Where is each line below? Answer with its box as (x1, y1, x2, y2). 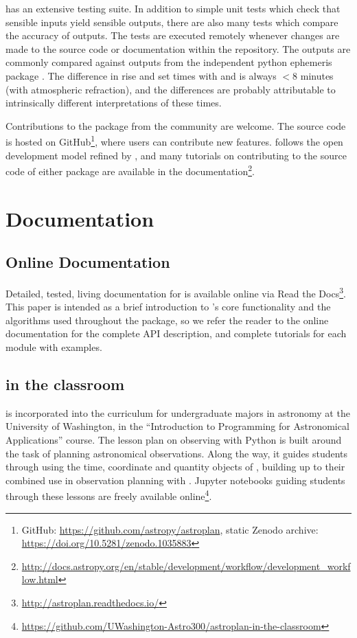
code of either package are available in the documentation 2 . (5, 162, 255, 178)
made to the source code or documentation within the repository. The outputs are (5, 41, 351, 56)
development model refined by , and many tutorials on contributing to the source (5, 148, 347, 162)
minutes (300, 68, 334, 82)
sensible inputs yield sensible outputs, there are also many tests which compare (5, 14, 338, 29)
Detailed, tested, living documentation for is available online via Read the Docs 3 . (5, 284, 346, 300)
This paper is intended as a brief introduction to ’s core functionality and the (5, 299, 331, 314)
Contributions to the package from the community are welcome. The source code (5, 118, 346, 133)
